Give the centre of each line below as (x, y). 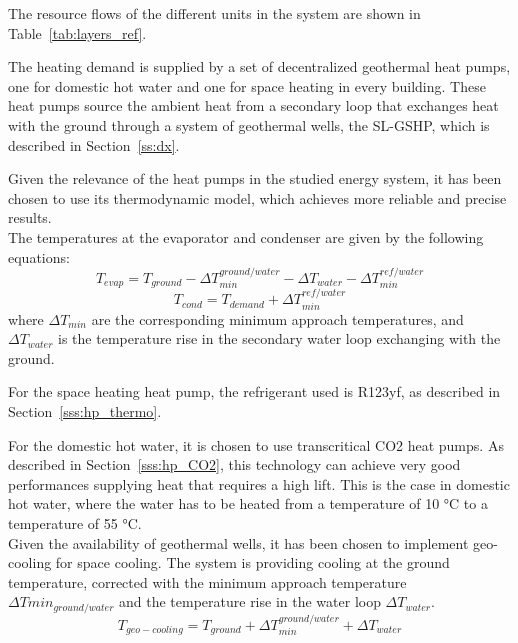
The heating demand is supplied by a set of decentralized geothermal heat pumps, (259, 66)
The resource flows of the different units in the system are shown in (214, 13)
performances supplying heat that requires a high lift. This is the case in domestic (259, 483)
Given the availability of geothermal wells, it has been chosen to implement (238, 542)
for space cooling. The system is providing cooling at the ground (252, 562)
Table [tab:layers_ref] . (77, 32)
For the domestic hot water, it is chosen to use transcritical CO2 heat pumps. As (256, 444)
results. (30, 217)
